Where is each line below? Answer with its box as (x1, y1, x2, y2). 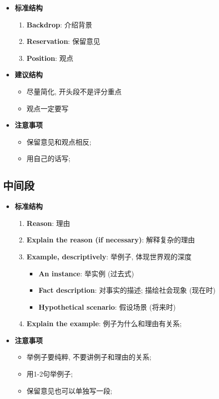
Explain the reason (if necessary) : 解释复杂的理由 (26, 234, 195, 245)
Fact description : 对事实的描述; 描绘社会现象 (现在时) (38, 285, 216, 295)
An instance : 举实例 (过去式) (38, 268, 134, 278)
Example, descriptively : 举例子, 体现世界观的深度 (26, 251, 192, 261)
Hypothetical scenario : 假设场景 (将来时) (38, 301, 176, 312)
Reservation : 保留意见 (26, 36, 101, 46)
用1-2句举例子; (26, 369, 73, 379)
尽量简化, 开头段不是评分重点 (26, 86, 122, 96)
